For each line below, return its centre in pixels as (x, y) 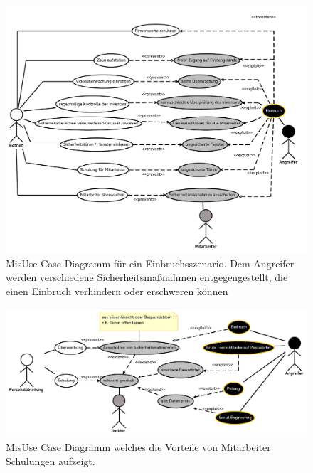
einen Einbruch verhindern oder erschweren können (117, 291)
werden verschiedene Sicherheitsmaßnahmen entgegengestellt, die (147, 277)
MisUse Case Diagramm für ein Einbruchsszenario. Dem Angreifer (150, 263)
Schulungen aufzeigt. (51, 461)
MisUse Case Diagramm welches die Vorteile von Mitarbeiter (138, 447)
